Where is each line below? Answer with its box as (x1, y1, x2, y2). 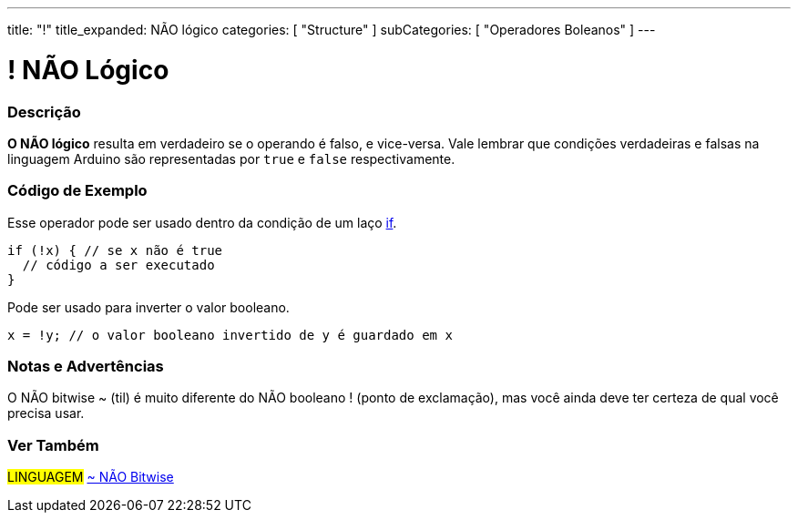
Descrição (7, 102, 81, 121)
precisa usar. (7, 405, 85, 422)
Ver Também (7, 435, 99, 454)
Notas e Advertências (7, 357, 164, 375)
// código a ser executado (22, 257, 215, 272)
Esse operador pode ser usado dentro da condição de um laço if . (7, 214, 397, 230)
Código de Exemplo (7, 181, 148, 200)
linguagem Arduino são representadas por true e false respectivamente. (7, 150, 455, 167)
